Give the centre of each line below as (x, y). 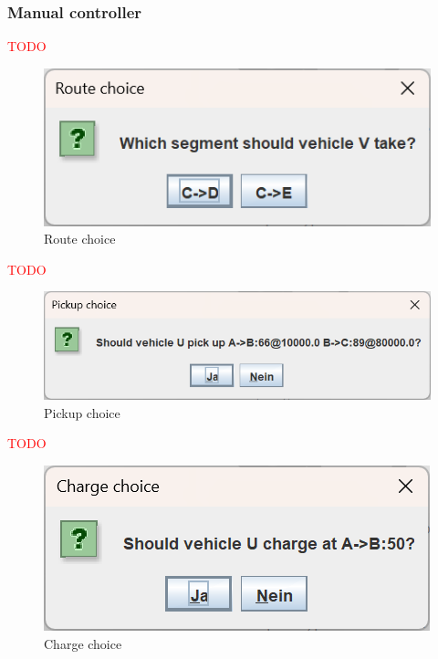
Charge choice (83, 643)
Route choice (80, 239)
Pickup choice (82, 412)
